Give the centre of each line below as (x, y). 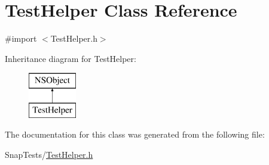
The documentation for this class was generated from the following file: (135, 134)
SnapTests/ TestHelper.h (49, 155)
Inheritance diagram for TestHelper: (71, 58)
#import (21, 38)
